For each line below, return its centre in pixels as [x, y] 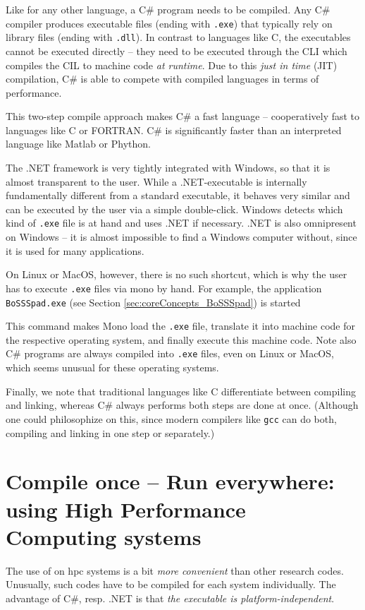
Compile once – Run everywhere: [170, 481]
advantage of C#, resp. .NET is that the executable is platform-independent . [170, 598]
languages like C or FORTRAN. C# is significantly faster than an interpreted [174, 130]
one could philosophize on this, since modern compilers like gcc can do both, [171, 418]
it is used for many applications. [75, 250]
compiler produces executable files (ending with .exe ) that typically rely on [169, 23]
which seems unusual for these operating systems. [112, 367]
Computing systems [104, 536]
